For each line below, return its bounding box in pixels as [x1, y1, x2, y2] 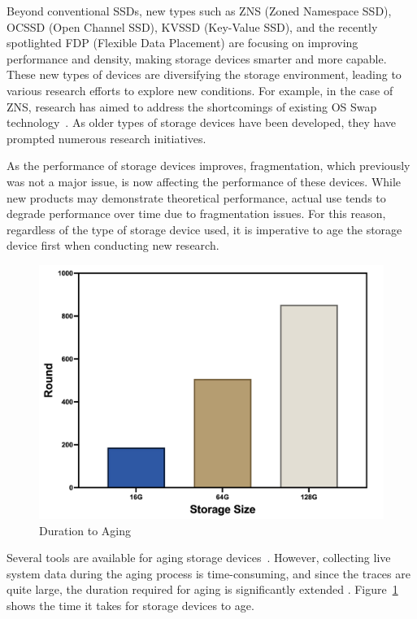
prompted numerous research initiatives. [7, 129, 206, 146]
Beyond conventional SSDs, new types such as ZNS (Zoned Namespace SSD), [7, 2, 392, 19]
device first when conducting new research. [7, 237, 219, 254]
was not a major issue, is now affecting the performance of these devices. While [7, 172, 402, 190]
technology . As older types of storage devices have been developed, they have [7, 114, 397, 131]
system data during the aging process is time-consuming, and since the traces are [7, 565, 410, 582]
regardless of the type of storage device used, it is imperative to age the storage [7, 220, 402, 238]
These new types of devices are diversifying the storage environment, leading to [7, 66, 402, 83]
